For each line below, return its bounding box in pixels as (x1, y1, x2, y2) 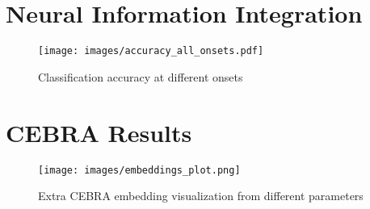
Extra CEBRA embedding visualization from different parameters (38, 187, 364, 204)
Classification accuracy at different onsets (38, 68, 243, 85)
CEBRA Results (6, 115, 192, 148)
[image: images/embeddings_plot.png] (38, 164, 241, 176)
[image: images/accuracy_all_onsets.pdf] (38, 45, 264, 57)
